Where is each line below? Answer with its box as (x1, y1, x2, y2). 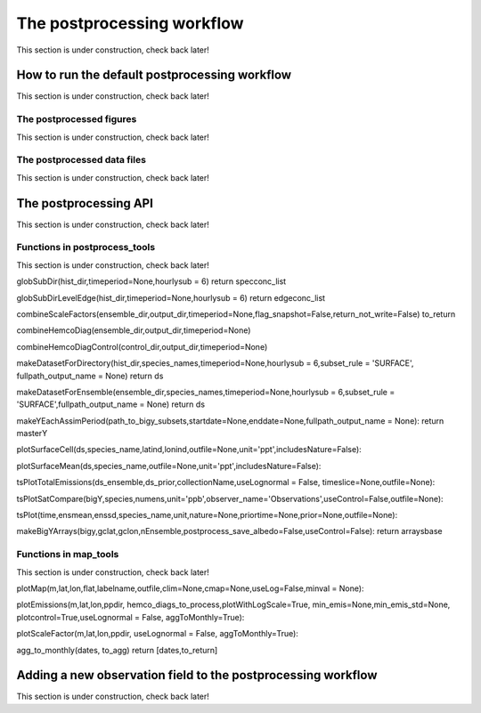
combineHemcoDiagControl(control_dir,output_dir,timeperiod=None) (16, 341, 268, 352)
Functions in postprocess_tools (16, 241, 156, 254)
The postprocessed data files (16, 154, 147, 166)
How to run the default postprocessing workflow (16, 68, 292, 83)
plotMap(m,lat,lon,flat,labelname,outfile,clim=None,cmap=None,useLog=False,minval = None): (16, 583, 364, 594)
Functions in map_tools (16, 548, 119, 561)
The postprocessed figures (16, 113, 137, 126)
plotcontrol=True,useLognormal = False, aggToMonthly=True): (16, 612, 245, 622)
